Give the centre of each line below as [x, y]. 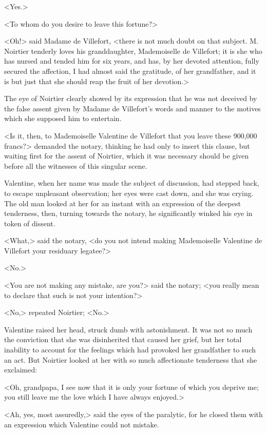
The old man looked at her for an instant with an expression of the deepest [122, 203]
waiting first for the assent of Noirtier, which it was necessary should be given [127, 156]
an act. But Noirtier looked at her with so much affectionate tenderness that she [131, 359]
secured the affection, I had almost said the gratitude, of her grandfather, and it [130, 71]
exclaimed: [21, 370]
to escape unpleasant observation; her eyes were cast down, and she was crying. [129, 193]
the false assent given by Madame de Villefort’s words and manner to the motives [132, 108]
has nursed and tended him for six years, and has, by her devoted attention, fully [132, 61]
